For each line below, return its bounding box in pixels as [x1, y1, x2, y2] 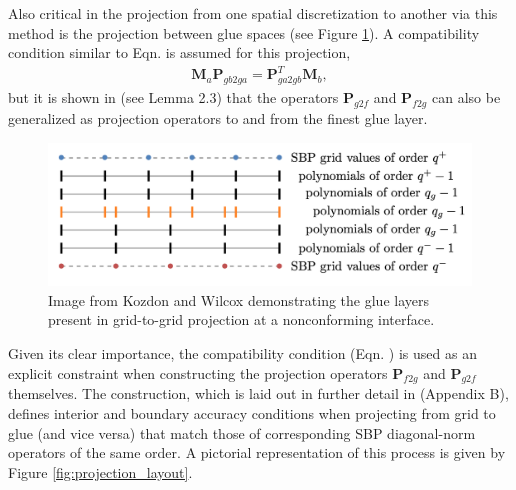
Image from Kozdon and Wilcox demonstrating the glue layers [48, 289, 429, 310]
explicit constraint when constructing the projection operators [8, 362, 388, 383]
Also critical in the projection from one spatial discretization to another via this [8, 3, 498, 23]
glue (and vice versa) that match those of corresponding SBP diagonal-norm [8, 422, 476, 443]
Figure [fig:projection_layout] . [8, 461, 193, 482]
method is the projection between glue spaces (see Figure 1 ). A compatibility [8, 22, 480, 43]
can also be [431, 87, 501, 108]
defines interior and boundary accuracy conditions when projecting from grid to [8, 402, 496, 423]
